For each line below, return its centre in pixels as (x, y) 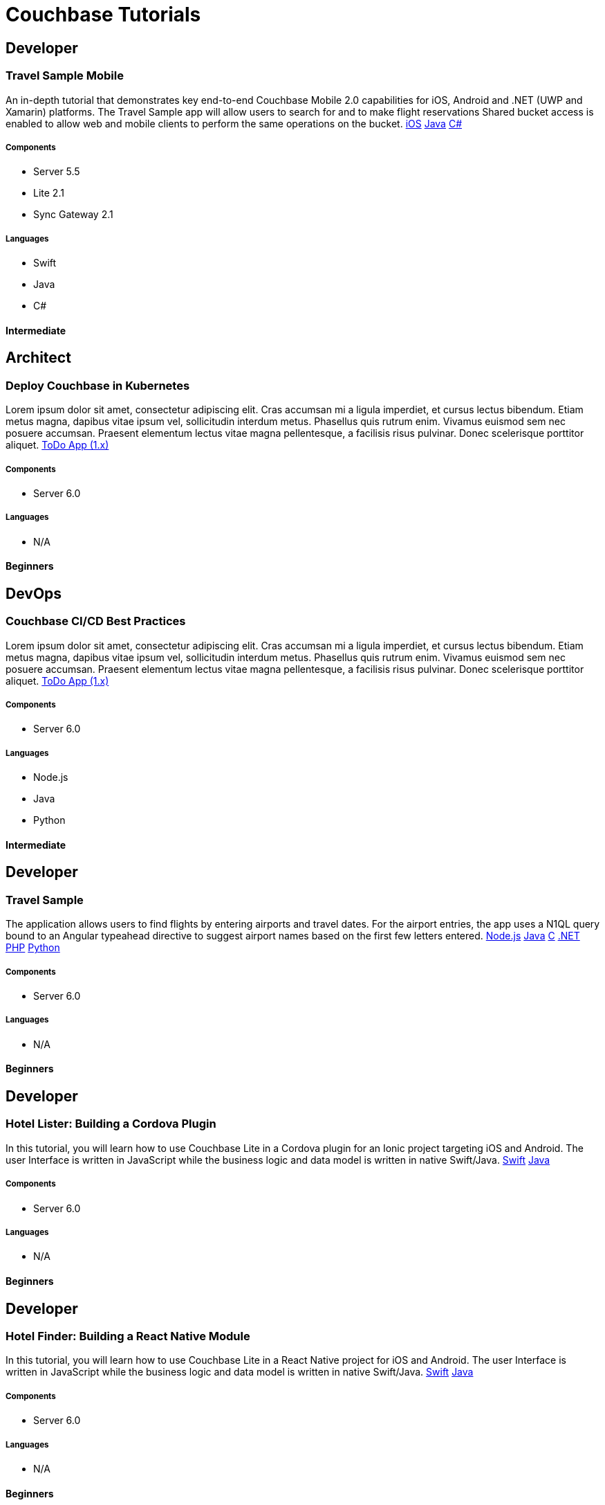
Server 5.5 (57, 172)
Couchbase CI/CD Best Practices (96, 621)
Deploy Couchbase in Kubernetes (98, 385)
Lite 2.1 (49, 193)
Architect (38, 358)
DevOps (34, 593)
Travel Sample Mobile (65, 76)
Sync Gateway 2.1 (73, 215)
